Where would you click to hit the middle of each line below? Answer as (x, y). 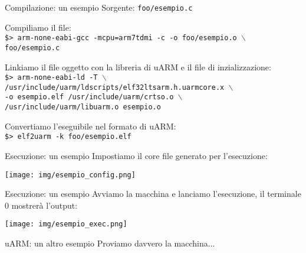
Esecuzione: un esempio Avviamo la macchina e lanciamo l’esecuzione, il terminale (153, 194)
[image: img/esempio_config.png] (70, 175)
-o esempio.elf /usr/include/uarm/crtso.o (89, 97)
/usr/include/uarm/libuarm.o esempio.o (83, 107)
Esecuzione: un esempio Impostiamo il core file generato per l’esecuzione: (136, 156)
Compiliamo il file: (38, 27)
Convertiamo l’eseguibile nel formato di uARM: (91, 126)
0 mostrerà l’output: (41, 205)
